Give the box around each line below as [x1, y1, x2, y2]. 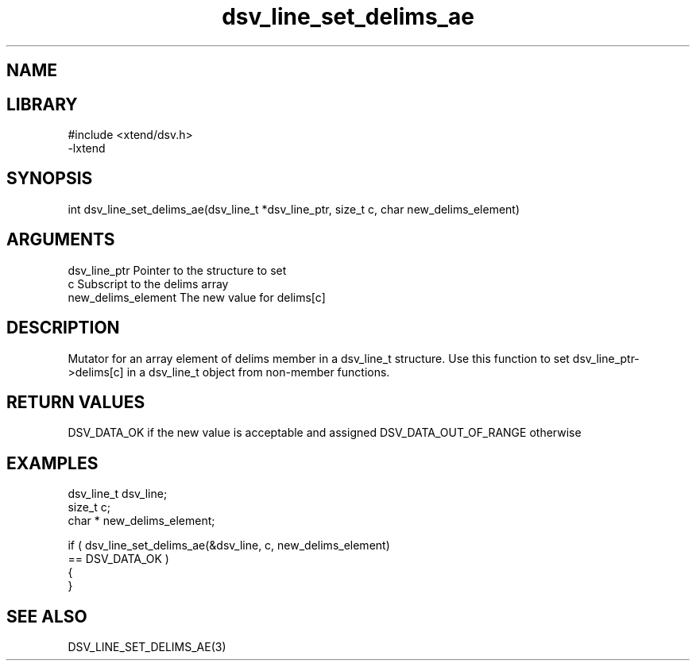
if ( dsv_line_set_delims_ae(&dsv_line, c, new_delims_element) [68, 538, 390, 553]
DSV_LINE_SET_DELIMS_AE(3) [68, 640, 226, 654]
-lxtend [68, 141, 106, 156]
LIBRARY [6, 94, 78, 114]
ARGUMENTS [6, 229, 115, 250]
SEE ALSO [6, 606, 87, 627]
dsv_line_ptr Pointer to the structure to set [68, 263, 287, 277]
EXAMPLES [6, 453, 99, 473]
